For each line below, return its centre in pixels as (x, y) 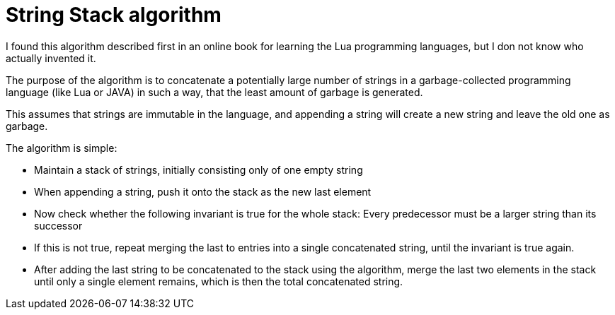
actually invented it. (51, 58)
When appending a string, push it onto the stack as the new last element (203, 191)
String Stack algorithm (114, 15)
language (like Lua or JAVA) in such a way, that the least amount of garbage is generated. (214, 92)
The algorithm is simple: (62, 148)
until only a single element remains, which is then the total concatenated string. (219, 281)
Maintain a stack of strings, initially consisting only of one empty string (199, 170)
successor (58, 225)
